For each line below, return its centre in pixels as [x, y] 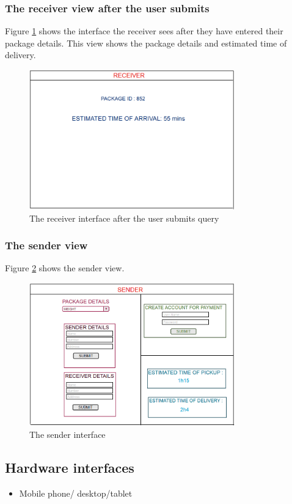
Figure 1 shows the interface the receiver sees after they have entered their [144, 31]
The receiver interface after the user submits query [124, 218]
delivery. [20, 55]
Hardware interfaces [70, 468]
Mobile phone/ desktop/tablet [76, 493]
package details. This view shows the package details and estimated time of [146, 43]
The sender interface [68, 434]
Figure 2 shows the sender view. [65, 268]
